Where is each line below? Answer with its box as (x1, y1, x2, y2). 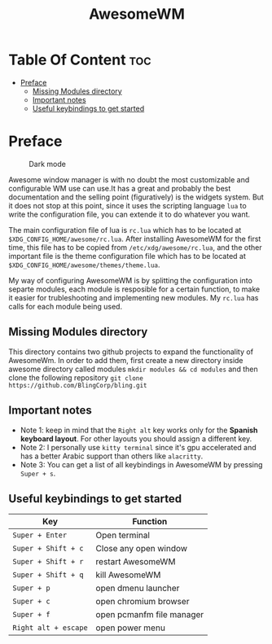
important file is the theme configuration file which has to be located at (8, 251, 246, 261)
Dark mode (29, 159, 67, 169)
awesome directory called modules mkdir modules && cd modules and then (8, 364, 258, 374)
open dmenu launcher (95, 583, 180, 594)
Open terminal (95, 530, 151, 541)
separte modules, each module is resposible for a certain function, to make (8, 284, 261, 294)
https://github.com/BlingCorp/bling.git (8, 381, 148, 389)
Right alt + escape (12, 624, 88, 633)
